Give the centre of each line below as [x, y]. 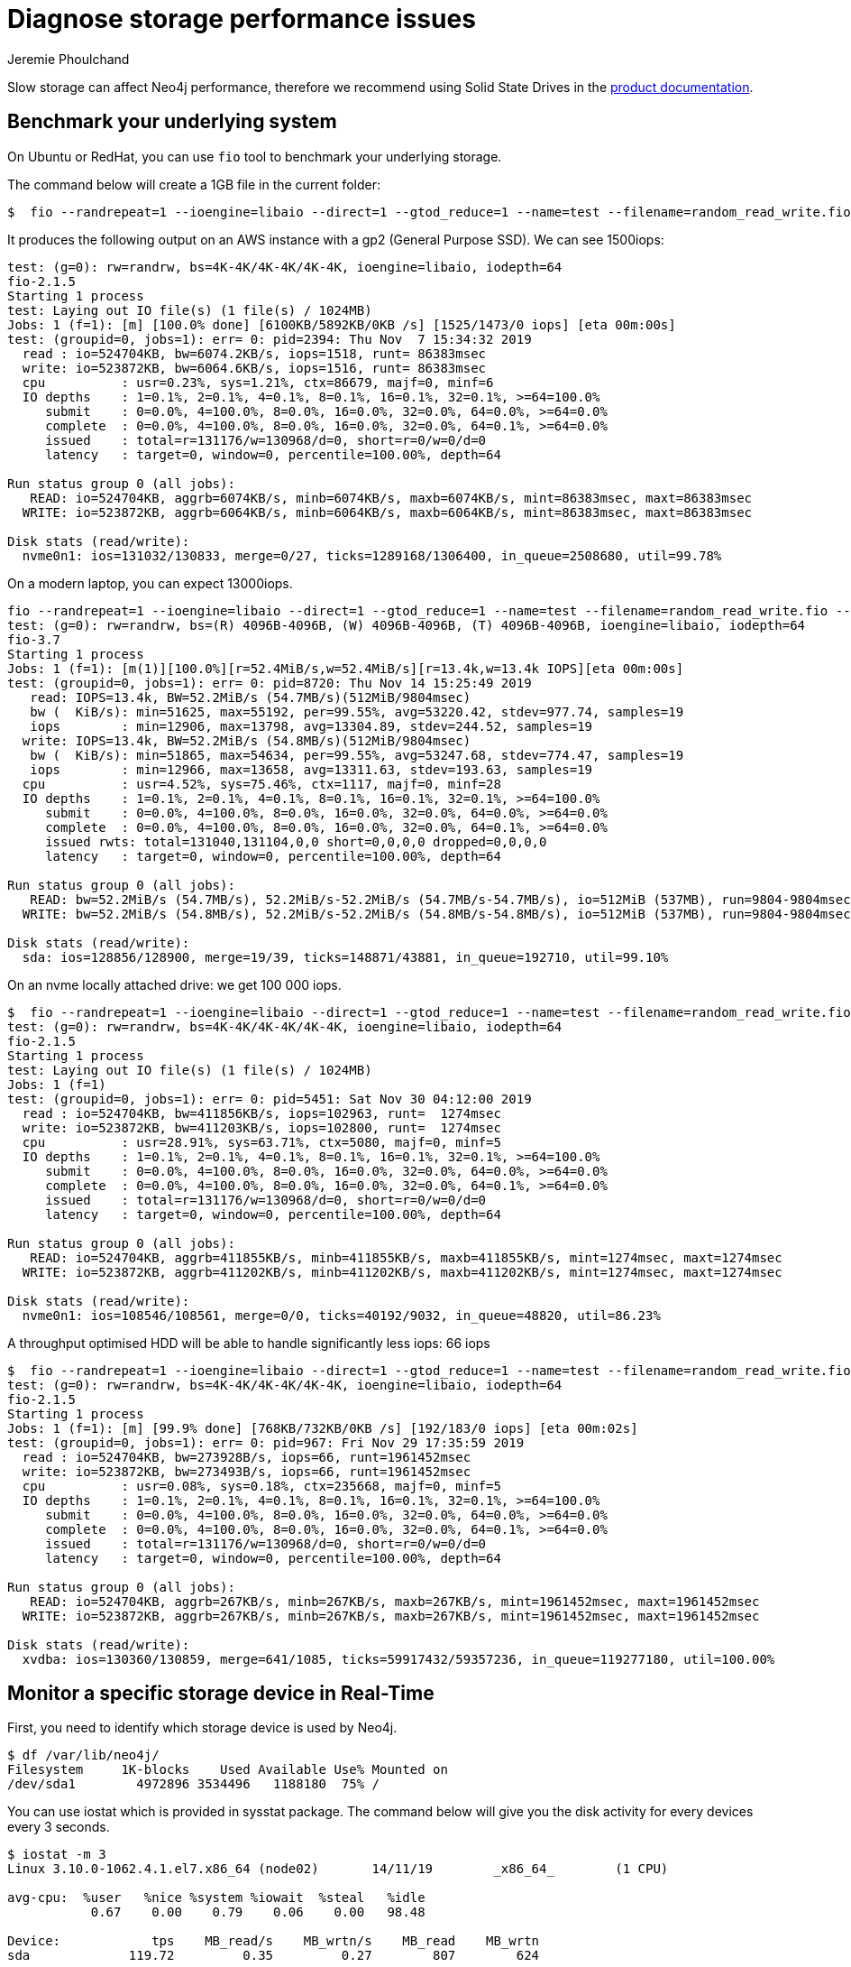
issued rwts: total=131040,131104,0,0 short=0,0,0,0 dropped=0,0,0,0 [296, 841]
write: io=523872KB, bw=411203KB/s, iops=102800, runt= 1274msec [261, 1127]
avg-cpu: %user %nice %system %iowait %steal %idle [216, 1898]
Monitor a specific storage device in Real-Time [221, 1694]
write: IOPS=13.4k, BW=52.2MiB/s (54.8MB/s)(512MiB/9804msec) [247, 740]
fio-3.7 [34, 639]
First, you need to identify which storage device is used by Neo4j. [202, 1728]
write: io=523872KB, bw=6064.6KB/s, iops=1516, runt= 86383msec [254, 368]
